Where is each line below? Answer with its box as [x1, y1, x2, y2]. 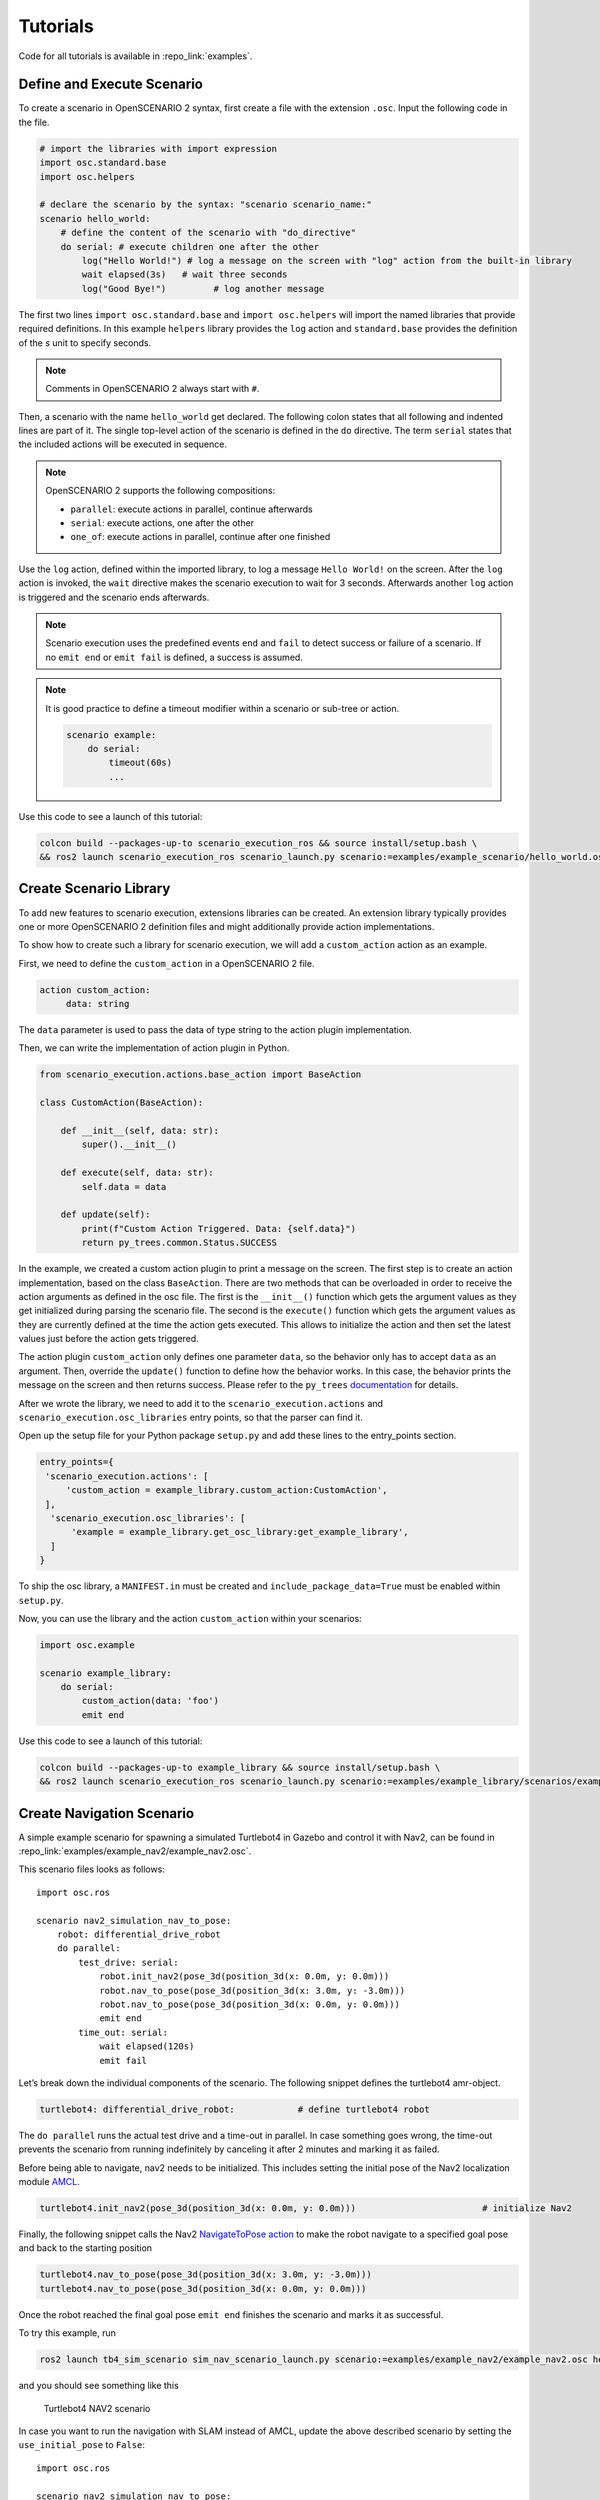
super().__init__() [81, 1139, 177, 1150]
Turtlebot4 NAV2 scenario [43, 2402, 151, 2414]
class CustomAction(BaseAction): [39, 1097, 204, 1109]
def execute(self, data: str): [60, 1167, 214, 1179]
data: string [65, 998, 130, 1010]
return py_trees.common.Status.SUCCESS [81, 1237, 277, 1249]
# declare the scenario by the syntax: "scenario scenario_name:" [39, 199, 372, 210]
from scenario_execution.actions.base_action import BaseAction [39, 1069, 362, 1080]
